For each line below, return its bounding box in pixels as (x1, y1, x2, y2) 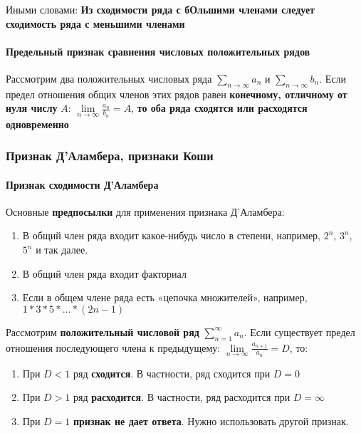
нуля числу (6, 100, 58, 115)
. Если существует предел (244, 324, 355, 339)
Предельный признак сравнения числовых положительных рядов (6, 43, 310, 58)
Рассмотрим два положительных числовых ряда (6, 71, 212, 85)
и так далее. (36, 242, 88, 257)
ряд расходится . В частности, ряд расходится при (73, 390, 291, 405)
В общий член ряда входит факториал (22, 266, 187, 281)
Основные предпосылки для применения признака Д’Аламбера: (6, 204, 285, 219)
